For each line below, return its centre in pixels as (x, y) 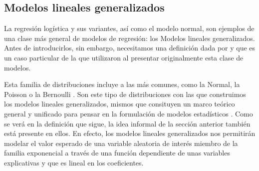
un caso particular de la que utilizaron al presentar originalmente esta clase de (124, 57)
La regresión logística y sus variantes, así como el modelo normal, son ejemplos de (129, 28)
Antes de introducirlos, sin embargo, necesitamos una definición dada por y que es (130, 48)
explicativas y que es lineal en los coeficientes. (74, 162)
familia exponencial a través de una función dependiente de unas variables (117, 153)
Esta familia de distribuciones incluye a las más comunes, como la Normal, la (122, 84)
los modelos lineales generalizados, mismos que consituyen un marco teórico (120, 104)
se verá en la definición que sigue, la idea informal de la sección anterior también (127, 123)
